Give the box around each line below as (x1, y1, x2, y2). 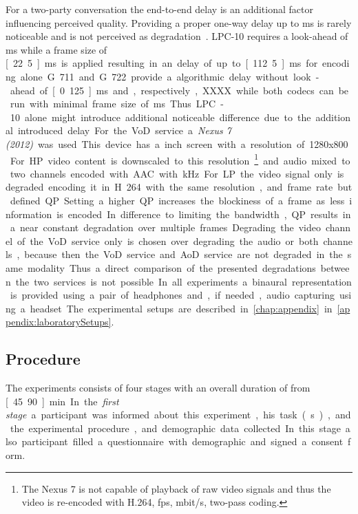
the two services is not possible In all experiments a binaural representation (15, 274, 352, 288)
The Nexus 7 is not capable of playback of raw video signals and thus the (21, 481, 331, 495)
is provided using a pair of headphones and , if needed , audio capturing (10, 288, 335, 302)
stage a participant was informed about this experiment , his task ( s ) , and (6, 407, 351, 422)
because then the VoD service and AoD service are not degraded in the (24, 247, 343, 261)
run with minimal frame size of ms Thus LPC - (10, 96, 224, 111)
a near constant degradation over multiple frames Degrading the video (10, 220, 321, 235)
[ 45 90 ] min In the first (6, 394, 119, 408)
